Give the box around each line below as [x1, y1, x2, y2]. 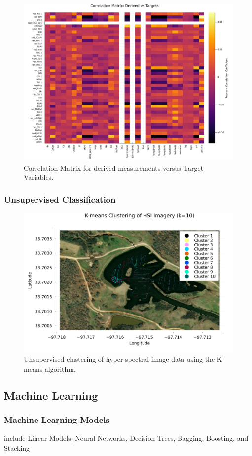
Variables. [24, 172, 54, 182]
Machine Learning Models [4, 413, 110, 425]
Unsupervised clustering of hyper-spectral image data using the [24, 353, 215, 364]
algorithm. [44, 363, 76, 374]
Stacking [4, 442, 30, 453]
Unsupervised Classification [4, 193, 116, 205]
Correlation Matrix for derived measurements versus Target [24, 162, 204, 173]
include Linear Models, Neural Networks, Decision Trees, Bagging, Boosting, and [4, 433, 249, 443]
